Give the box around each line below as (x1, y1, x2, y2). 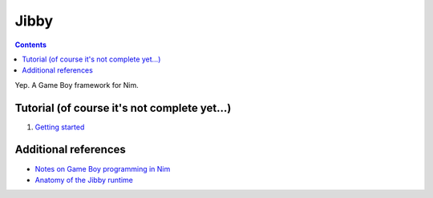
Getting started (34, 122, 85, 132)
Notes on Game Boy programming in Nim (34, 164, 171, 173)
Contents (14, 40, 47, 49)
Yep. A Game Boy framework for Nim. (14, 80, 140, 89)
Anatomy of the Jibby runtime (34, 175, 134, 184)
